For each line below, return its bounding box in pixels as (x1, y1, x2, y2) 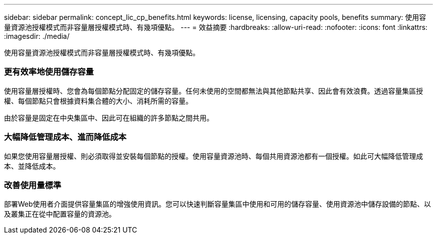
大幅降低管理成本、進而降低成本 (4, 132, 127, 142)
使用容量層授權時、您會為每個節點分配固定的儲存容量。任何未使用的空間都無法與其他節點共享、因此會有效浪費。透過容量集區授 (4, 86, 423, 95)
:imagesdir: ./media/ (4, 32, 70, 40)
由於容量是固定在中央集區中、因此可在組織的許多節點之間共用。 (4, 113, 214, 122)
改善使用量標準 (4, 180, 61, 190)
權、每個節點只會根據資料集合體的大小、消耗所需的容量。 (4, 96, 193, 105)
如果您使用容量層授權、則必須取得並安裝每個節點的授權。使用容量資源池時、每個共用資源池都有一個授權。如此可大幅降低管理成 (4, 151, 423, 160)
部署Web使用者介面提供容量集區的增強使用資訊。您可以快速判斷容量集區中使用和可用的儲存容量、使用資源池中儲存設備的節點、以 (4, 200, 431, 209)
